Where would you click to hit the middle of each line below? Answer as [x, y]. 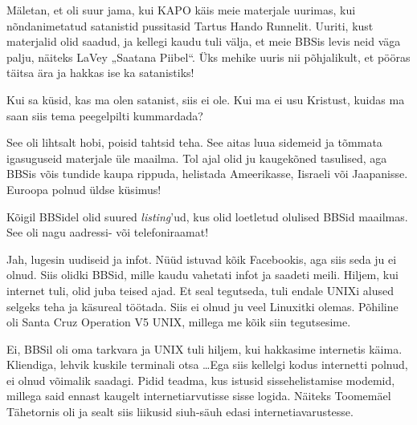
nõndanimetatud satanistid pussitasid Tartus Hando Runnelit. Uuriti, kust [190, 25]
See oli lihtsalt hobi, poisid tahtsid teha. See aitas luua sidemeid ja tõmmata [194, 142]
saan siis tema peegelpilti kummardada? [105, 115]
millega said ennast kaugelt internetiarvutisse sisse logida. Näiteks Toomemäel [199, 396]
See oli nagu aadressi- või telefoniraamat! [108, 232]
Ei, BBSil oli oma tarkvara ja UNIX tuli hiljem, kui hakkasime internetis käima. [204, 348]
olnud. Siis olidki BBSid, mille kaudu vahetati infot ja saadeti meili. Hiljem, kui [202, 275]
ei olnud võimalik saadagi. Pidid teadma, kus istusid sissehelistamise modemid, [201, 380]
